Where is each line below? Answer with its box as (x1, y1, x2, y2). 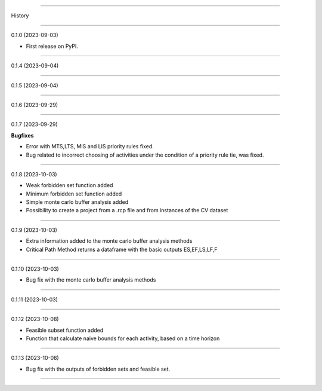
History (11, 12, 29, 19)
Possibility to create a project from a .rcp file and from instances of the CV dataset (26, 207, 228, 214)
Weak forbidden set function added (26, 182, 113, 189)
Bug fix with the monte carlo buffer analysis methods (26, 276, 156, 283)
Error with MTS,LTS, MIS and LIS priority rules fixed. (26, 143, 154, 150)
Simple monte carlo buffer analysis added (26, 198, 129, 206)
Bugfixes (11, 132, 34, 139)
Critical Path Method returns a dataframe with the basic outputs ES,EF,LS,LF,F (26, 246, 218, 253)
